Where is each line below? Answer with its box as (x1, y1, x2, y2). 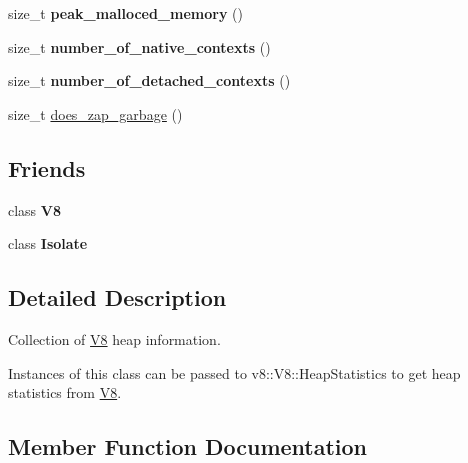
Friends (8, 152, 86, 183)
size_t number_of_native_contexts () (8, 36, 271, 57)
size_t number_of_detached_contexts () (8, 70, 291, 91)
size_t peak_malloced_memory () (8, 3, 243, 23)
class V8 (8, 199, 62, 220)
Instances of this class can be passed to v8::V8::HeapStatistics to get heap (8, 362, 461, 383)
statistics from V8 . (8, 382, 122, 403)
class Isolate (8, 233, 88, 254)
